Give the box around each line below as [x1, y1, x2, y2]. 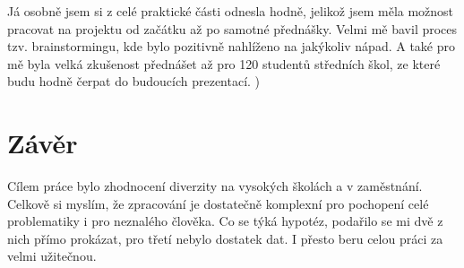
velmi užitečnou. [7, 246, 97, 265]
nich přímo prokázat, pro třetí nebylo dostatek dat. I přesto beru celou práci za [7, 229, 443, 247]
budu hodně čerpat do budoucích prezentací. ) [7, 72, 261, 91]
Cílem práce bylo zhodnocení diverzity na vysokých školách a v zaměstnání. [7, 177, 423, 195]
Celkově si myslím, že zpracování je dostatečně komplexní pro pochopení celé [7, 194, 429, 212]
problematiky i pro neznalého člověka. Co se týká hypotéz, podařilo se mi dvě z [7, 212, 443, 230]
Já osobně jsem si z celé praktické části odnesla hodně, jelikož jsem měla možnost [7, 2, 454, 20]
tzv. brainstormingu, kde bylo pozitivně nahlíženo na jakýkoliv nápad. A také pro [7, 37, 455, 56]
